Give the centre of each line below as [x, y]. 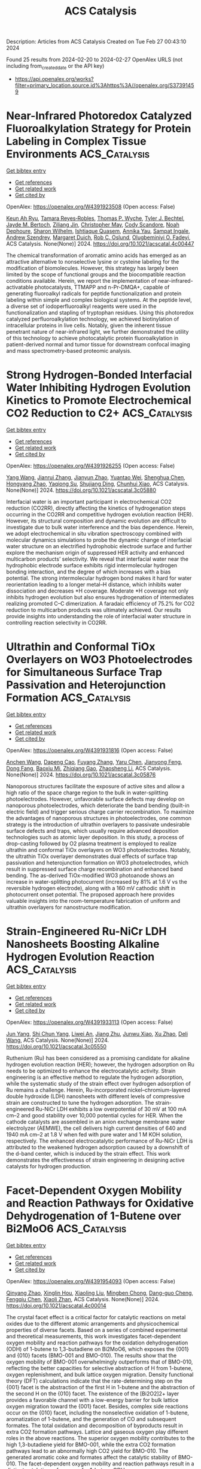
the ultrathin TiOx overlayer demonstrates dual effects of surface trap [92, 856]
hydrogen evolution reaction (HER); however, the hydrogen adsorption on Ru [100, 1064]
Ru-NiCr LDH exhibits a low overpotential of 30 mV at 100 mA [111, 1109]
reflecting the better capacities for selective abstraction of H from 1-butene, [100, 1368]
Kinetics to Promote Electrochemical [99, 401]
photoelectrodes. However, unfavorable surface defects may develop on [95, 799]
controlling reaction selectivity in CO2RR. [57, 622]
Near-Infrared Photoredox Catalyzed [99, 116]
